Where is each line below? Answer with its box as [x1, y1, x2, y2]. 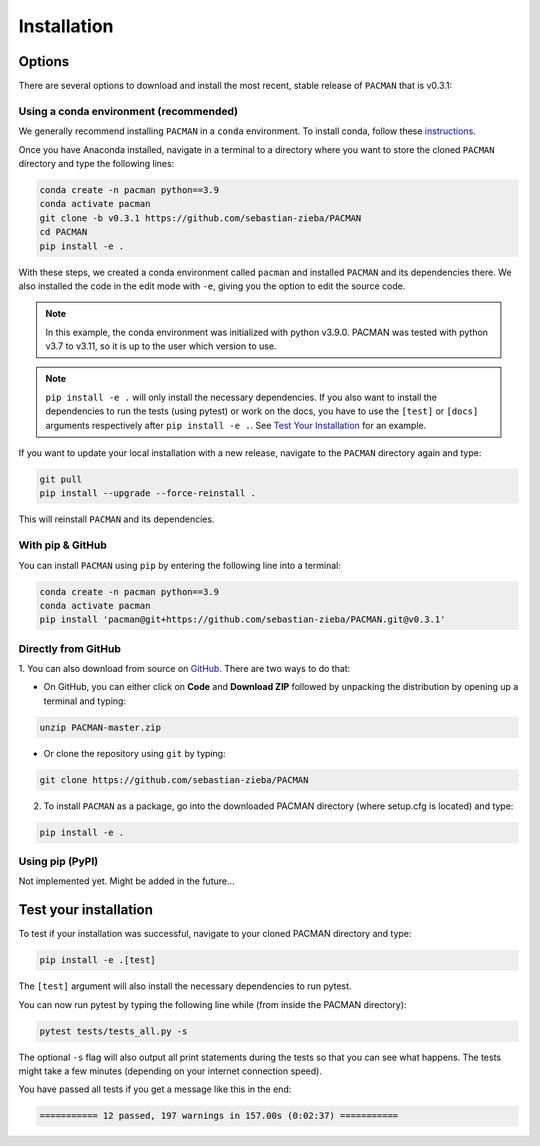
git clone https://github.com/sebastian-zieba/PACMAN [39, 774, 309, 785]
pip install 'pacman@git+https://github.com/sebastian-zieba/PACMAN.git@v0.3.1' [39, 614, 446, 625]
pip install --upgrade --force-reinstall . [39, 488, 257, 499]
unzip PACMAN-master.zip [39, 721, 162, 733]
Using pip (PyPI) [18, 855, 99, 869]
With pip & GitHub [18, 538, 107, 552]
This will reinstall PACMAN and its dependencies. [18, 513, 215, 525]
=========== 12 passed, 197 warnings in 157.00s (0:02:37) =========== [39, 1110, 399, 1122]
